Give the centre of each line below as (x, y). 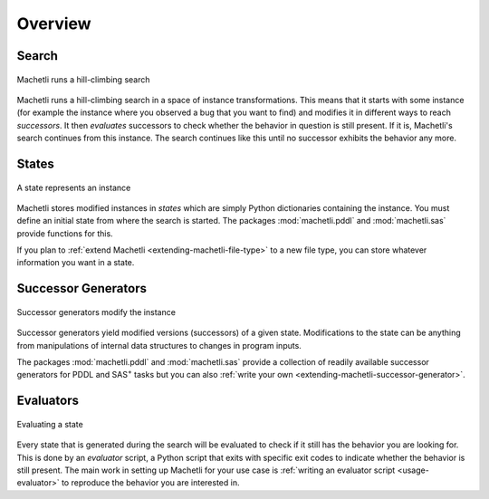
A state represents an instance (74, 187)
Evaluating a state (50, 424)
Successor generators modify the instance (96, 312)
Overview (54, 24)
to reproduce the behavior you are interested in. (150, 483)
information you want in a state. (76, 263)
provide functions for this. (65, 233)
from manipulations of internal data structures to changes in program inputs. (159, 345)
